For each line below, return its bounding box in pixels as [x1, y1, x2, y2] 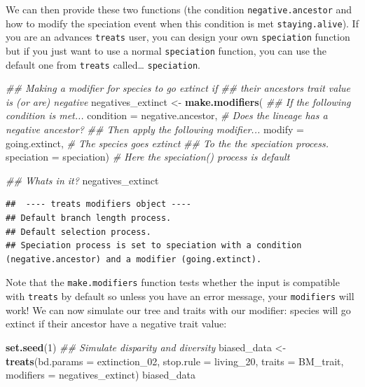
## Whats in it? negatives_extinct [6, 172, 159, 187]
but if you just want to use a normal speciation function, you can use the [6, 43, 327, 57]
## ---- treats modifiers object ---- [6, 199, 191, 210]
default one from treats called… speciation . [6, 57, 200, 72]
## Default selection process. [6, 226, 151, 237]
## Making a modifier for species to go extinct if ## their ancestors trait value [6, 81, 350, 95]
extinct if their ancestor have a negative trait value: [6, 316, 227, 331]
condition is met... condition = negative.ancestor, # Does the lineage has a [6, 108, 328, 123]
